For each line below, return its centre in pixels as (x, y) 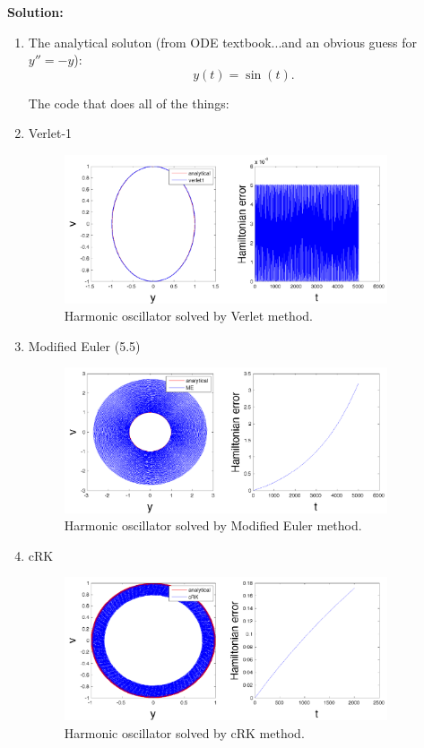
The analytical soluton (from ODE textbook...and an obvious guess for (223, 42)
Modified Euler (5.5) (84, 345)
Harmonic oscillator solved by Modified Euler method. (213, 525)
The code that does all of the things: (129, 103)
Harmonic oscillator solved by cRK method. (184, 732)
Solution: (35, 12)
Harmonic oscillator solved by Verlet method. (188, 316)
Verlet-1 (50, 133)
